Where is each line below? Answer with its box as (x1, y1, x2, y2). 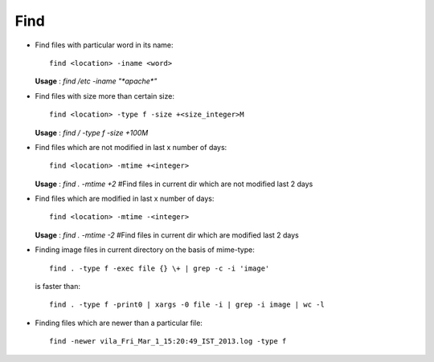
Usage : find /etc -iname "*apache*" (35, 76, 158, 86)
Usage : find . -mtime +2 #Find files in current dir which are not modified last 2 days (35, 179, 313, 189)
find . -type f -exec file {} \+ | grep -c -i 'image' (49, 263, 270, 273)
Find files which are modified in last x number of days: (35, 193, 215, 204)
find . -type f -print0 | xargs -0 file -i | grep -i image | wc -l (49, 300, 325, 309)
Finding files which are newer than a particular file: (35, 318, 203, 327)
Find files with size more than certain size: (35, 91, 174, 100)
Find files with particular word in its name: (35, 40, 174, 50)
